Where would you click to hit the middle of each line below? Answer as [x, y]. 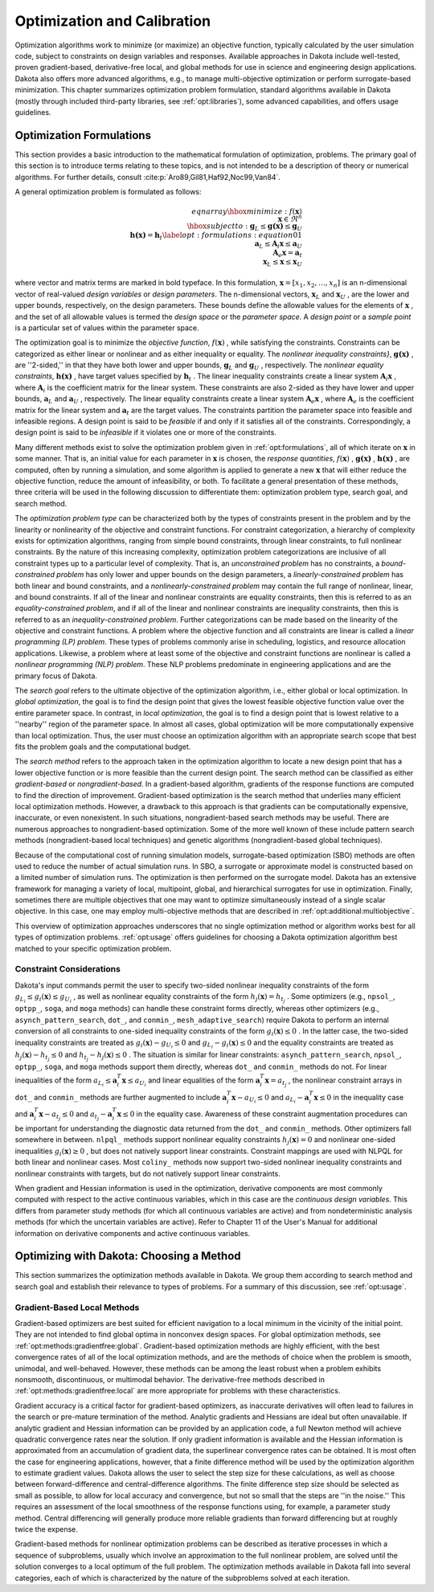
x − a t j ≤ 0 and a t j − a [76, 1115]
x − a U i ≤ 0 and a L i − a [270, 1099]
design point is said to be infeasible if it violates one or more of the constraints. [145, 432]
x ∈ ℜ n [290, 218]
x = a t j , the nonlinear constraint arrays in [333, 1082]
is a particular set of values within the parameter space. [107, 327]
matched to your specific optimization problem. [93, 948]
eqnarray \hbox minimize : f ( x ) [247, 212]
